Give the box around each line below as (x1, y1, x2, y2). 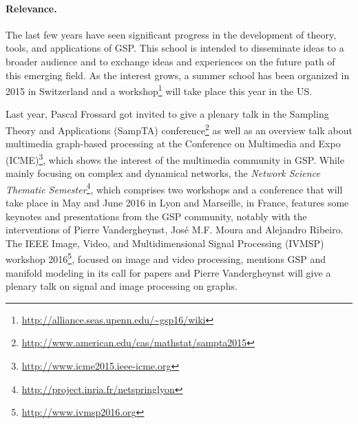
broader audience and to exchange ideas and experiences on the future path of (6, 54, 335, 68)
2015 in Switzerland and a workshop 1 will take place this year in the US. (6, 82, 313, 98)
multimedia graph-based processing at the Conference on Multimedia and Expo (6, 136, 341, 151)
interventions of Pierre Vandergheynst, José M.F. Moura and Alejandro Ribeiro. (6, 222, 344, 237)
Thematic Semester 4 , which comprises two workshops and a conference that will (6, 180, 343, 196)
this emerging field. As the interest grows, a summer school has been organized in (6, 67, 350, 82)
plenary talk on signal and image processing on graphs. (6, 279, 238, 293)
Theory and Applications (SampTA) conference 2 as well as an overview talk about (6, 121, 352, 137)
